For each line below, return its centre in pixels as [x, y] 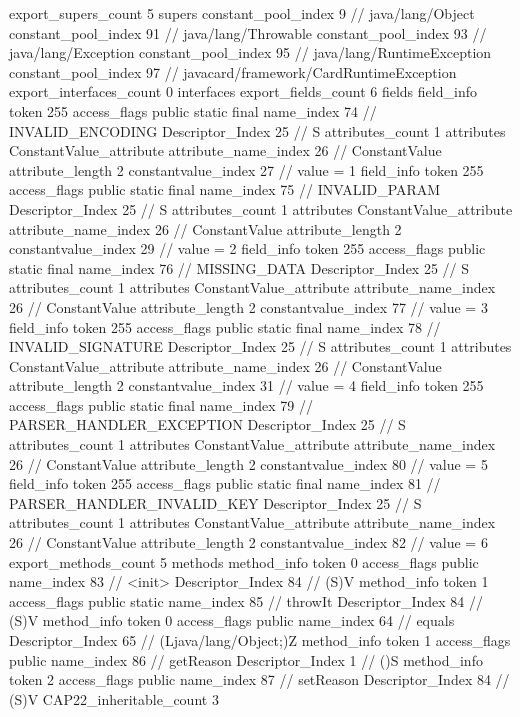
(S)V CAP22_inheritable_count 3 [114, 698]
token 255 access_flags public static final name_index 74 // [193, 110]
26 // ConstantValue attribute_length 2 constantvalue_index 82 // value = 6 [248, 542]
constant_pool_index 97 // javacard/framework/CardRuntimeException [233, 71]
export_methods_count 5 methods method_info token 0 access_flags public [244, 561]
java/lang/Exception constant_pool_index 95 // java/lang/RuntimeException [250, 52]
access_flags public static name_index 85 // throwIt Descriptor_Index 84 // [246, 600]
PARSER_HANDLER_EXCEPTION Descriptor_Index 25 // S [207, 424]
